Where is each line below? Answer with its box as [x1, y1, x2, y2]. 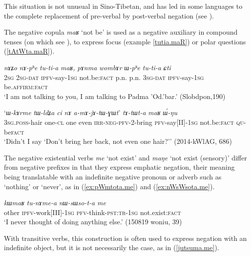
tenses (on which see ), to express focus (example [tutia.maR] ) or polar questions [4, 36, 246, 46]
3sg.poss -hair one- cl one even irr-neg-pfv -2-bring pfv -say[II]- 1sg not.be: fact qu [4, 117, 244, 127]
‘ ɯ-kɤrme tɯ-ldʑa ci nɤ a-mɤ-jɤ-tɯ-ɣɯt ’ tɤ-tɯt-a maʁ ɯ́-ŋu [4, 107, 177, 118]
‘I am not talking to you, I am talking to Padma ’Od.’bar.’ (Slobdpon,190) [4, 91, 226, 101]
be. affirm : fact [4, 81, 48, 92]
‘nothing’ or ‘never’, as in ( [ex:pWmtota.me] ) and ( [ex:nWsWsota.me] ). [4, 181, 215, 191]
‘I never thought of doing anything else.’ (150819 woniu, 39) [4, 217, 182, 227]
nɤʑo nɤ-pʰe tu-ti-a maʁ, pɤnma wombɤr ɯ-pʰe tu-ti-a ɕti [4, 62, 171, 72]
